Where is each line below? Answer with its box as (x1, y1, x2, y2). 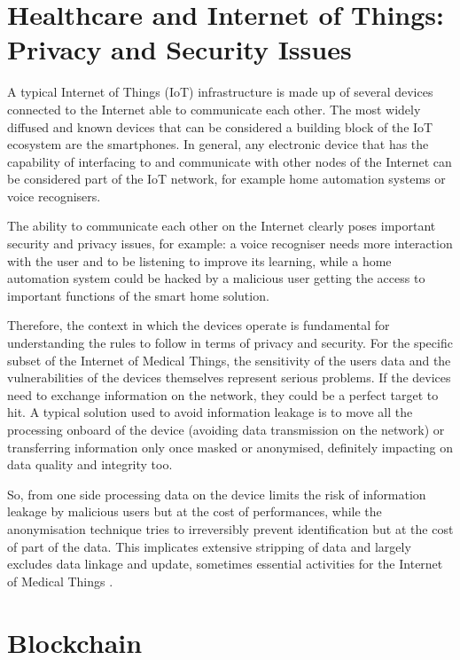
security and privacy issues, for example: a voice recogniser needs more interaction (7, 234, 453, 253)
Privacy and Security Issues (7, 31, 352, 67)
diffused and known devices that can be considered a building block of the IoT (7, 117, 433, 136)
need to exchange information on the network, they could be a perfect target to (7, 385, 439, 404)
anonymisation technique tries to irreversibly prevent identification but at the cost (7, 519, 454, 538)
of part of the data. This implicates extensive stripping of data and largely (7, 537, 411, 555)
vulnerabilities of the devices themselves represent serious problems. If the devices (7, 368, 451, 387)
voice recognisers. (7, 186, 101, 205)
